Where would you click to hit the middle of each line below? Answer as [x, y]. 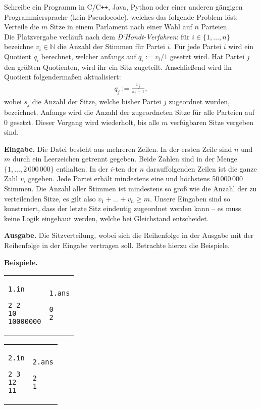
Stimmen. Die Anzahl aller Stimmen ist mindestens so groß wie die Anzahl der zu [130, 189]
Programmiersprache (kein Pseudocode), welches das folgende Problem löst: [121, 16]
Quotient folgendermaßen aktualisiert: [63, 77]
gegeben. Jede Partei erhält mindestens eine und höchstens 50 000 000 [135, 178]
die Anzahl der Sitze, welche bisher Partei [97, 101]
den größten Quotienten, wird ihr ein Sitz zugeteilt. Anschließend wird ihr [118, 67]
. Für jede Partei [196, 46]
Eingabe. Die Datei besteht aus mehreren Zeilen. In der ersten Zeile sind [118, 149]
